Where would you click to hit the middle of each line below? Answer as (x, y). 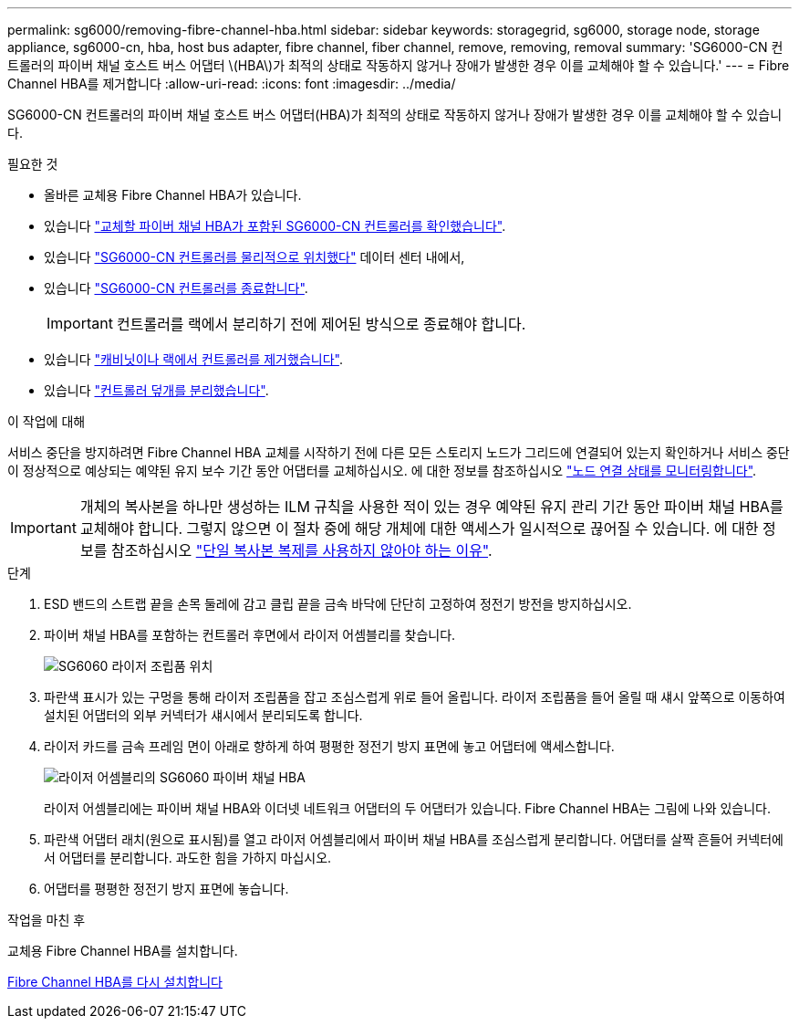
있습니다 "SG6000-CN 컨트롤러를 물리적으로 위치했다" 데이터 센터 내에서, (254, 257)
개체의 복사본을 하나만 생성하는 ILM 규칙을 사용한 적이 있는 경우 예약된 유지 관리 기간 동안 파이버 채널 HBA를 (431, 507)
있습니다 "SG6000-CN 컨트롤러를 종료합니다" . (176, 288)
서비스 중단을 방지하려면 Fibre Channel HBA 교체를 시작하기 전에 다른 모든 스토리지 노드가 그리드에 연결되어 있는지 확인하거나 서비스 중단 (399, 452)
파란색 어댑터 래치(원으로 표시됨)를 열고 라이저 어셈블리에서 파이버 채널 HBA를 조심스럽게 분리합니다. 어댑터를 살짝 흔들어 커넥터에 (414, 839)
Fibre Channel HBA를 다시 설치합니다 (115, 982)
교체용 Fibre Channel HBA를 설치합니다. (123, 951)
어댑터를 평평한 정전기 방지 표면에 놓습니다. (166, 889)
